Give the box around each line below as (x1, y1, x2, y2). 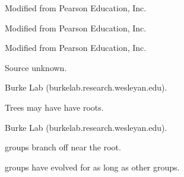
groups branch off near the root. (5, 141, 121, 153)
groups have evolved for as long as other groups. (5, 160, 180, 173)
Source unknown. (5, 61, 67, 73)
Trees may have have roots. (5, 101, 104, 113)
